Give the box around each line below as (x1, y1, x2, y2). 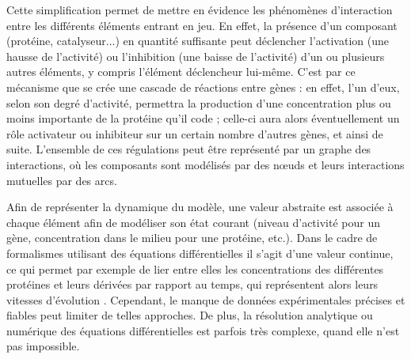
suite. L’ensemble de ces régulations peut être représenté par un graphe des (6, 141, 371, 157)
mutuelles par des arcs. (6, 172, 117, 188)
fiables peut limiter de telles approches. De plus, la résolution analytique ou (6, 307, 373, 323)
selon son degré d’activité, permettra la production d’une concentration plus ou (6, 94, 391, 111)
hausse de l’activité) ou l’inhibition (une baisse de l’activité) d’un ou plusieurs (6, 47, 385, 64)
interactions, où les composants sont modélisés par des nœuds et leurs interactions (6, 156, 405, 172)
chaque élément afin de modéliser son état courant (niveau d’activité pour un (6, 214, 380, 230)
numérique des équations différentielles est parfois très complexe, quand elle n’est (6, 322, 400, 338)
